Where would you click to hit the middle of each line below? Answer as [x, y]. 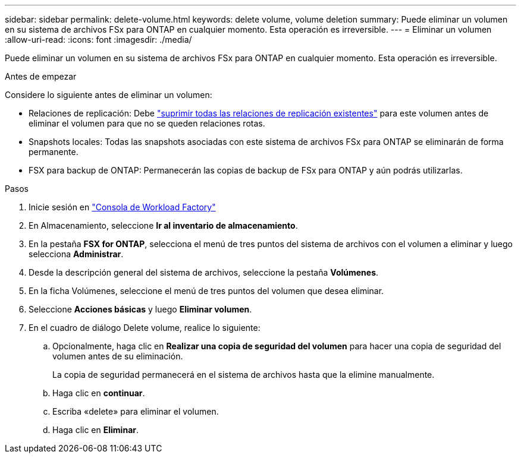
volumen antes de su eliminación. [118, 356]
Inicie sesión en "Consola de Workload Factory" [122, 207]
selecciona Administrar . [76, 254]
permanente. [54, 152]
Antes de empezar [41, 76]
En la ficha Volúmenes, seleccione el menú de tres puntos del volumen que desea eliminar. [206, 291]
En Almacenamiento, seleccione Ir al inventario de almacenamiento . [163, 225]
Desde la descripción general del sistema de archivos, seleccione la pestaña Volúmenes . [204, 272]
